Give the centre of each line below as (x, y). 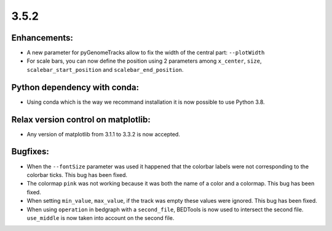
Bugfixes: (30, 151)
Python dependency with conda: (75, 87)
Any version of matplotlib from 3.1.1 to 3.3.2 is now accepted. (104, 134)
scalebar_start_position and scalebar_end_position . (105, 69)
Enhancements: (42, 38)
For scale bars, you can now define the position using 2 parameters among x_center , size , (144, 61)
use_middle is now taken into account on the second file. (101, 217)
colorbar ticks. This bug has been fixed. (77, 174)
